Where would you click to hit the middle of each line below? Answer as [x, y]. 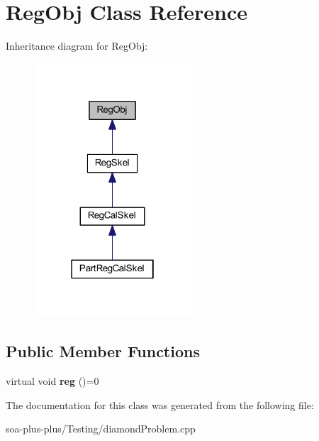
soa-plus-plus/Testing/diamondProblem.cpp [101, 429]
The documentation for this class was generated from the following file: [160, 404]
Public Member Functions [103, 351]
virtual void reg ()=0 [52, 381]
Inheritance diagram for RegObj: [77, 46]
